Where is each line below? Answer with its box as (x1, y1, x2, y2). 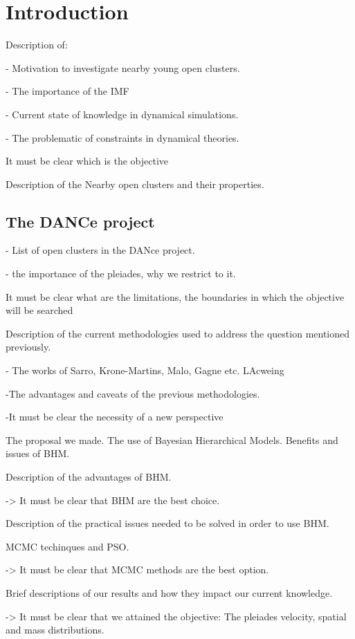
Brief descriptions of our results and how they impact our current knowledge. (6, 585, 333, 600)
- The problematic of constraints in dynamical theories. (6, 130, 239, 145)
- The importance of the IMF (6, 84, 129, 98)
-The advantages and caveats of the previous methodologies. (6, 386, 260, 400)
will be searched (6, 303, 73, 317)
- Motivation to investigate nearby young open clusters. (6, 60, 240, 75)
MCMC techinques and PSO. (6, 539, 129, 553)
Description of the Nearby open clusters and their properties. (6, 176, 264, 191)
